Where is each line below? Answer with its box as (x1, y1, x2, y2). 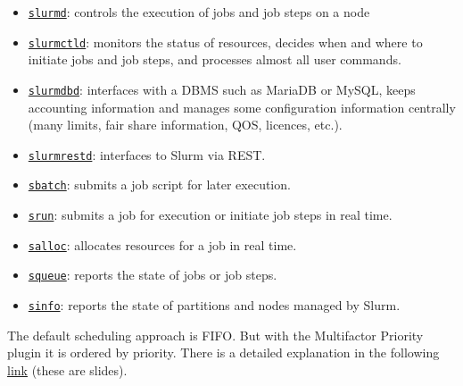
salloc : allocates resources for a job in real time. (28, 235, 297, 254)
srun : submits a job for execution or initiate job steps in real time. (28, 206, 393, 224)
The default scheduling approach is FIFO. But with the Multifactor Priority (7, 325, 424, 344)
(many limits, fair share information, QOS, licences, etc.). (28, 115, 343, 134)
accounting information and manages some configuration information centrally (28, 97, 456, 116)
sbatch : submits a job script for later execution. (28, 175, 291, 194)
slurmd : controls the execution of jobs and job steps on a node (28, 3, 370, 21)
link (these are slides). (7, 360, 128, 379)
